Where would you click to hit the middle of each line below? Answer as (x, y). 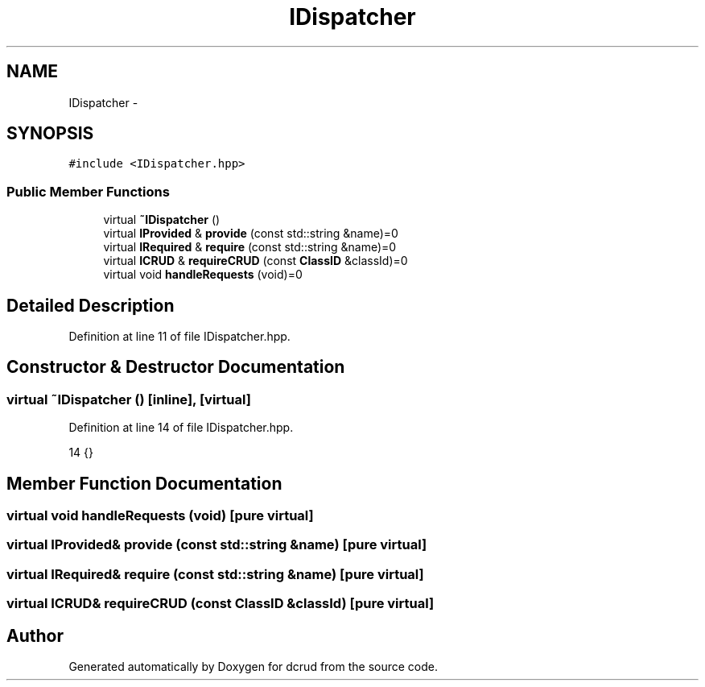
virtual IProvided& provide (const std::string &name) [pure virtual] (217, 545)
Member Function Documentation (144, 483)
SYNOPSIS (50, 134)
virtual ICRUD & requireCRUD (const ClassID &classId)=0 (256, 261)
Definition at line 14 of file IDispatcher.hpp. (181, 428)
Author (35, 635)
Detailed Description (91, 305)
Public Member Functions (88, 191)
